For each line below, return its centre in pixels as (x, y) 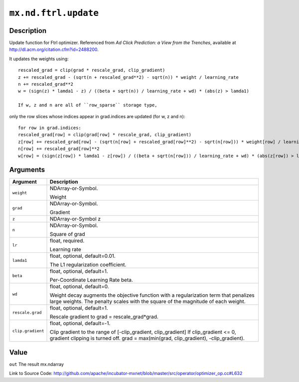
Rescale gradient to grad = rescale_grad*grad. (104, 317)
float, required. (67, 241)
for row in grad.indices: (50, 128)
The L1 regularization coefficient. (88, 265)
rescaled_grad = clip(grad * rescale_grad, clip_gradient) (92, 70)
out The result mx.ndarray (37, 364)
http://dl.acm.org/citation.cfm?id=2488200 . (54, 49)
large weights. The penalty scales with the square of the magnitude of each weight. (148, 302)
